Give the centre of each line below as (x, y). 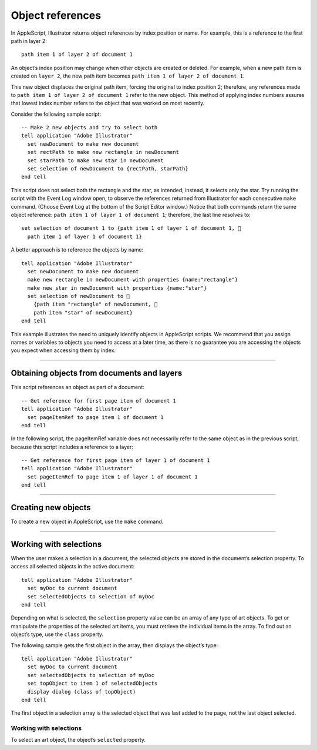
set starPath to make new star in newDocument (95, 160)
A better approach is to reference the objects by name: (77, 250)
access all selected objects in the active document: (73, 567)
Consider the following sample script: (56, 114)
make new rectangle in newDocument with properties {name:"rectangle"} (133, 280)
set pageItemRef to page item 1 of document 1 (95, 417)
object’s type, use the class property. (57, 634)
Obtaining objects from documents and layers (97, 373)
